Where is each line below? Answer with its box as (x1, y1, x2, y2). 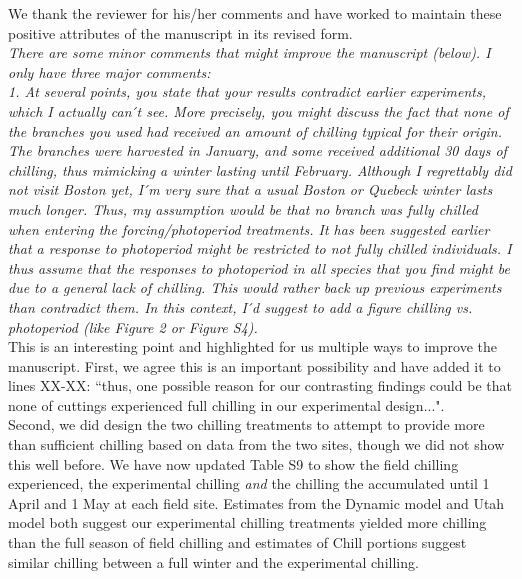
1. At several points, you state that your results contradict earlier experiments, (8, 81, 487, 102)
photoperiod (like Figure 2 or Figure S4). (8, 316, 258, 337)
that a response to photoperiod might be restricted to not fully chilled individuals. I (8, 238, 512, 259)
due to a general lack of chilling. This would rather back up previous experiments (8, 277, 502, 298)
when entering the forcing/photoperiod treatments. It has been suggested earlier (8, 218, 490, 239)
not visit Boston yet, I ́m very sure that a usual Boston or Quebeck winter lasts (8, 179, 493, 200)
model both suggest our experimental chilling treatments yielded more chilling (8, 512, 487, 533)
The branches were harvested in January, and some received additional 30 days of (8, 140, 507, 161)
